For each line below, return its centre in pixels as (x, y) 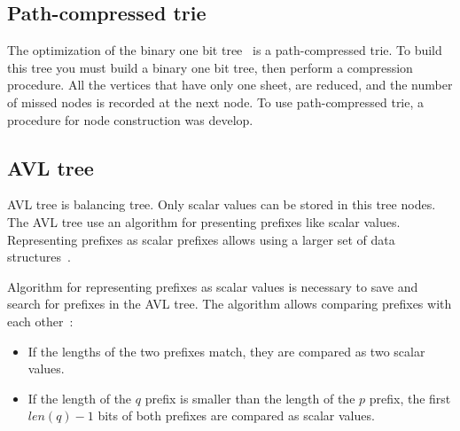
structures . (39, 257)
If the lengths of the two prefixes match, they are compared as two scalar (226, 351)
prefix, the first (410, 398)
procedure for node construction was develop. (130, 119)
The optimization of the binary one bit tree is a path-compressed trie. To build (225, 50)
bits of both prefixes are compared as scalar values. (236, 415)
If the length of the (80, 398)
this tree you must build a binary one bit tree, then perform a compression (210, 67)
